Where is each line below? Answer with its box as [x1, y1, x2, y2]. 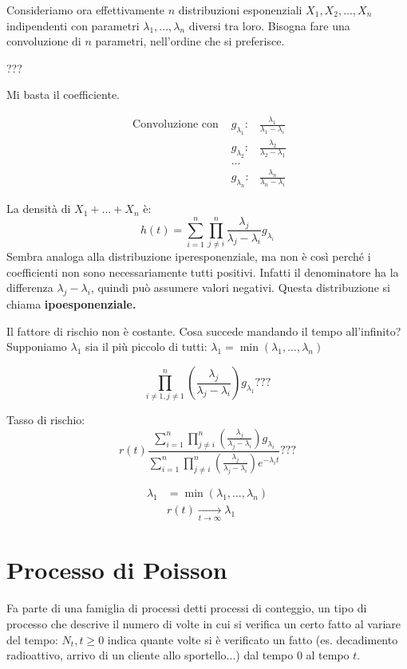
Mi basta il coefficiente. [6, 86, 121, 103]
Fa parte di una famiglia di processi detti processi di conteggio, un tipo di [6, 600, 367, 616]
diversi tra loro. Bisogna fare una [188, 17, 350, 33]
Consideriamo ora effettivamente [6, 2, 165, 18]
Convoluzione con [132, 119, 219, 131]
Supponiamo [6, 338, 67, 355]
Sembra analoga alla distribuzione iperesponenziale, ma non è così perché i [6, 248, 371, 265]
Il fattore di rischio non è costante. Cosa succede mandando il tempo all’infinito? [6, 322, 401, 339]
